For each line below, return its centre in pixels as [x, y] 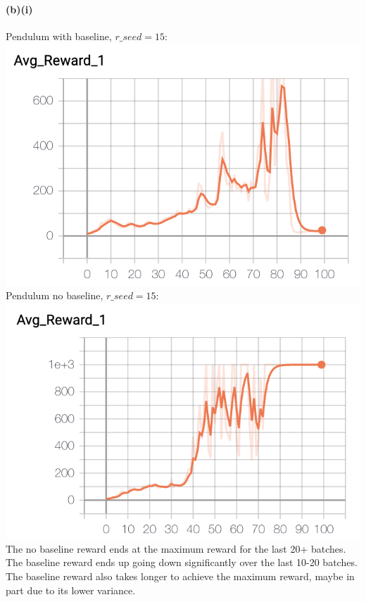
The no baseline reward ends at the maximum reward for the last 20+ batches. [176, 548]
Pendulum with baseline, [59, 36]
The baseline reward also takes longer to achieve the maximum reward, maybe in [180, 576]
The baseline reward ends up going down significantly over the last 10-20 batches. [182, 562]
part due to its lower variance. [71, 590]
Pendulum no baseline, [55, 295]
